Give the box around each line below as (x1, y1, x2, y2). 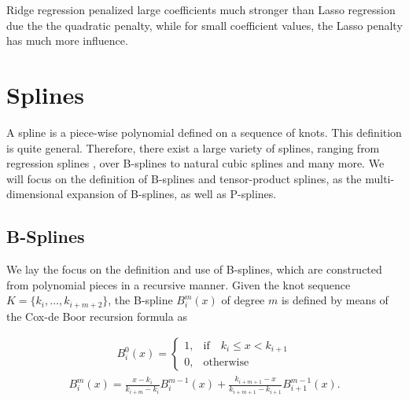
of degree (221, 292, 265, 308)
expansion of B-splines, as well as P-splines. (67, 186, 277, 202)
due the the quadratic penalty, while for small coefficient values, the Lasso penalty (6, 17, 403, 33)
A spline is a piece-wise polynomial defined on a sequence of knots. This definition (6, 123, 402, 140)
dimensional (6, 186, 64, 202)
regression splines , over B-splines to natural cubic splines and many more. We (6, 155, 385, 171)
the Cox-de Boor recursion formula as (6, 307, 187, 324)
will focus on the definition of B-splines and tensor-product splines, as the (6, 170, 362, 186)
